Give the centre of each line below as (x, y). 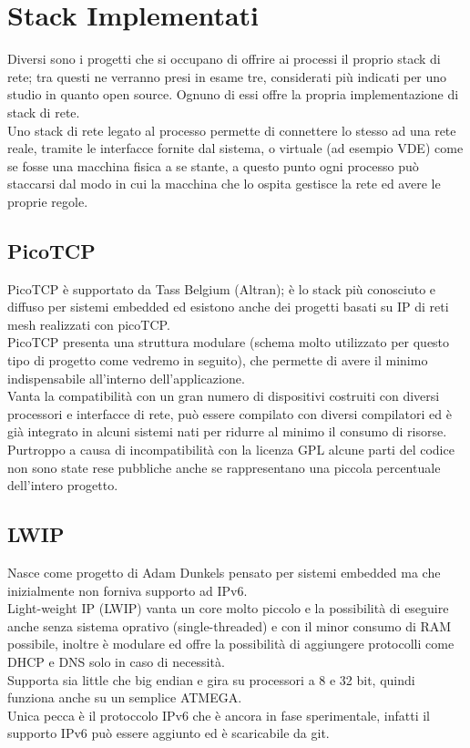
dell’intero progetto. (63, 485)
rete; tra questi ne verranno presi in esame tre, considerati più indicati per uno (227, 76)
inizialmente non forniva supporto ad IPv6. (128, 590)
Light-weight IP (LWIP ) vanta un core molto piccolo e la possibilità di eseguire (228, 608)
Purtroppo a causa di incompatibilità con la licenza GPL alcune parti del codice (231, 450)
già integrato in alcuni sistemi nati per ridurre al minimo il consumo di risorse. (227, 431)
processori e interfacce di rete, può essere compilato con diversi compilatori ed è (230, 413)
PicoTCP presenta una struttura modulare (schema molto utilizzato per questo (229, 342)
